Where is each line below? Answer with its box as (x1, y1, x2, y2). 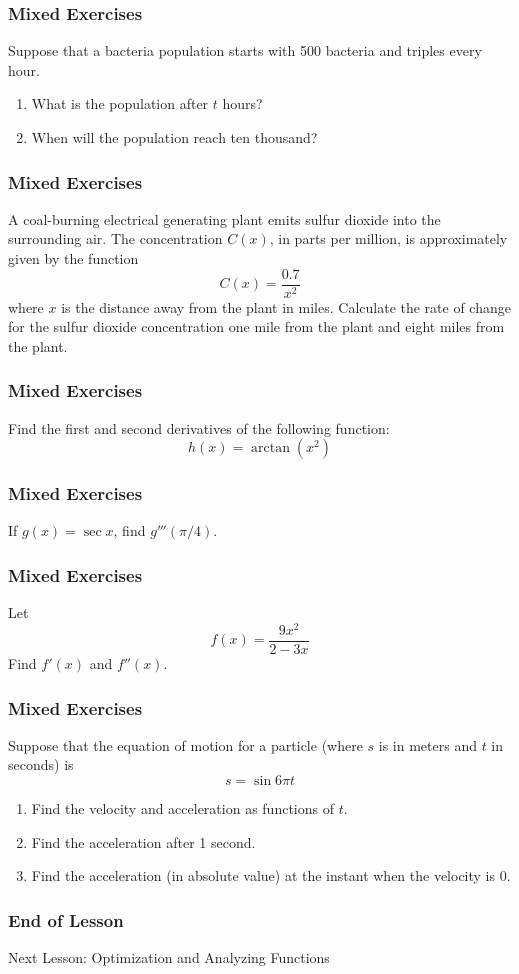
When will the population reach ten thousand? (31, 127, 318, 147)
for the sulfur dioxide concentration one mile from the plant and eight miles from (8, 316, 505, 337)
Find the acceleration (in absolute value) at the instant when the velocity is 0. (31, 865, 511, 886)
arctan (251, 441, 290, 456)
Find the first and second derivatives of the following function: (8, 417, 390, 438)
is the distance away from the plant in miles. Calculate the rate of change (61, 296, 511, 317)
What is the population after (31, 93, 209, 114)
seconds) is (8, 754, 74, 775)
